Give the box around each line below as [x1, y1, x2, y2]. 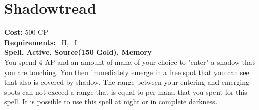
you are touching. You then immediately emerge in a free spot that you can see [4, 66, 249, 77]
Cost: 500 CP [4, 27, 48, 38]
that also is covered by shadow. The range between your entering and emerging [4, 77, 249, 87]
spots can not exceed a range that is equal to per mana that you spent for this [4, 86, 247, 97]
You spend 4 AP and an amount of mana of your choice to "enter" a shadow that [4, 56, 255, 67]
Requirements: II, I [4, 36, 77, 47]
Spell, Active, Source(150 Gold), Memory [4, 47, 152, 57]
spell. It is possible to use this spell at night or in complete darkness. [4, 96, 218, 107]
